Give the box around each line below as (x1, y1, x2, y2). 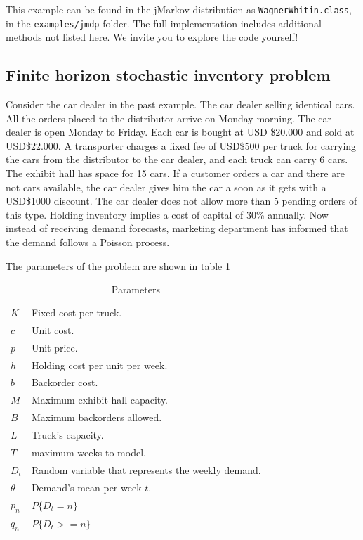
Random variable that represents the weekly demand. (31, 462, 261, 477)
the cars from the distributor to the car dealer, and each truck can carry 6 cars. (6, 152, 348, 167)
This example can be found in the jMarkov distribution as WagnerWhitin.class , (6, 2, 352, 16)
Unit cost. (31, 322, 74, 337)
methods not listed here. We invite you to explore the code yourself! (6, 30, 298, 44)
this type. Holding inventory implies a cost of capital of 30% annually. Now (6, 207, 329, 221)
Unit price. (31, 340, 78, 354)
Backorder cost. (31, 375, 98, 390)
